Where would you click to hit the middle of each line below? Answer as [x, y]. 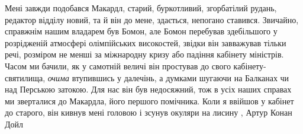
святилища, [25, 77]
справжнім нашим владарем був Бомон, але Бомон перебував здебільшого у [141, 31]
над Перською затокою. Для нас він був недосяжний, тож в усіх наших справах [148, 89]
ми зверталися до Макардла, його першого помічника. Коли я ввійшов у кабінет [149, 100]
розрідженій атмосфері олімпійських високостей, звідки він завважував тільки [146, 42]
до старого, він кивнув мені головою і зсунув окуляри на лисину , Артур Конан [149, 112]
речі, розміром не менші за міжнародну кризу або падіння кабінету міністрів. [144, 54]
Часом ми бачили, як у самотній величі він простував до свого [118, 66]
